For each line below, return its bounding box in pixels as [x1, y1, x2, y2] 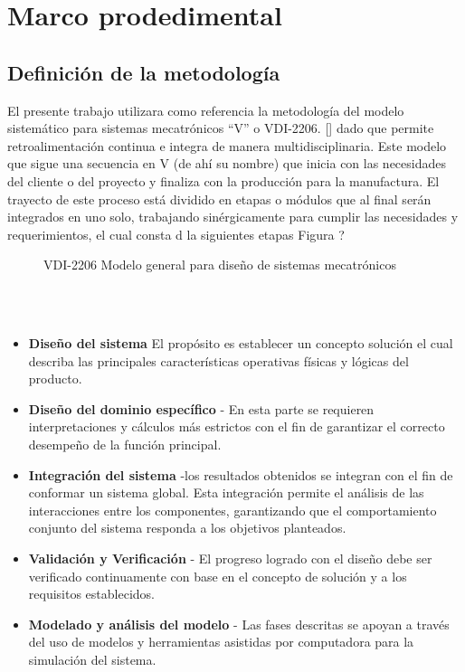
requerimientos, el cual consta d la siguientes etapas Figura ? [7, 224, 345, 243]
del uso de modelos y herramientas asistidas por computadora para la [28, 632, 414, 651]
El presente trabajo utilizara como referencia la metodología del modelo [7, 100, 404, 119]
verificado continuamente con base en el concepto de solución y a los [28, 566, 407, 585]
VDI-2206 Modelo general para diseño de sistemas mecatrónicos [43, 255, 396, 274]
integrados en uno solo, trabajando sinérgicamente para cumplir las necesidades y [7, 207, 459, 226]
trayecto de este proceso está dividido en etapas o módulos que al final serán [7, 189, 432, 208]
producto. [28, 369, 82, 388]
